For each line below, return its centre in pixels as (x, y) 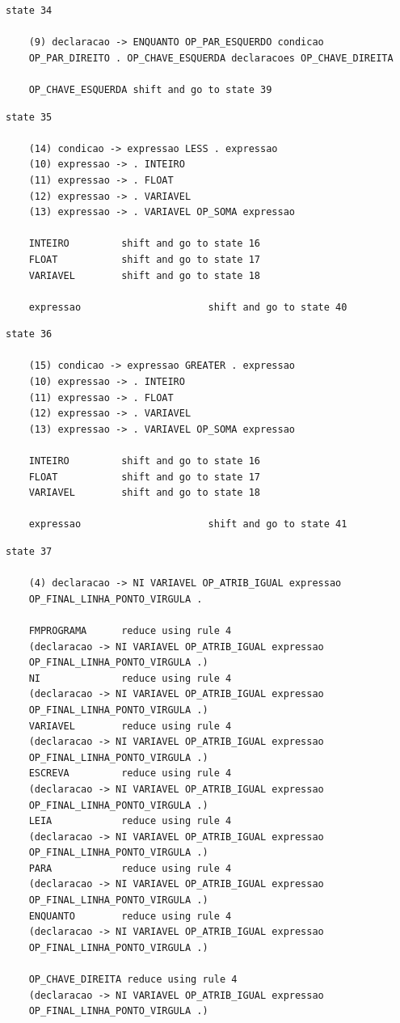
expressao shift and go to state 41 (188, 524)
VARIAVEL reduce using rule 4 (130, 726)
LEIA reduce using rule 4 (130, 821)
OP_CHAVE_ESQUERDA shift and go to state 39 (150, 89)
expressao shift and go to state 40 (188, 307)
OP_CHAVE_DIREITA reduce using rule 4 (133, 980)
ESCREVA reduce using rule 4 (130, 774)
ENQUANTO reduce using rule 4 (130, 916)
